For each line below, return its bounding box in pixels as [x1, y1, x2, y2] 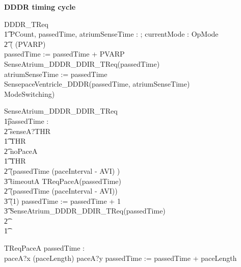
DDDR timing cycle [4, 2, 76, 12]
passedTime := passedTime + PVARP [4, 48, 125, 59]
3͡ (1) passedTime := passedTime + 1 [4, 195, 121, 206]
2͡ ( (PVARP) [4, 38, 46, 49]
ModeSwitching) [4, 88, 55, 99]
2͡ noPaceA [4, 145, 38, 156]
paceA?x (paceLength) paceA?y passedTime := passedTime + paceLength [4, 252, 237, 263]
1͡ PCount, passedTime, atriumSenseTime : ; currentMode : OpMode [4, 29, 219, 39]
